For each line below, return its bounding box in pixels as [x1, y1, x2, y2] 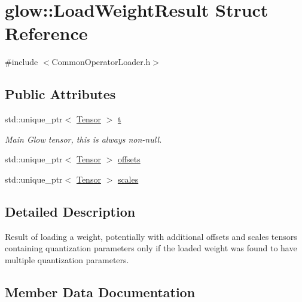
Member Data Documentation [5, 282, 196, 301]
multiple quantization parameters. [5, 253, 129, 266]
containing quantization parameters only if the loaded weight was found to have [5, 242, 297, 254]
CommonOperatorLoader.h [51, 56, 151, 68]
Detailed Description [5, 202, 136, 220]
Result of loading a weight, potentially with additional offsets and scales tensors [5, 230, 297, 242]
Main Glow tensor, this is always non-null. [5, 132, 162, 145]
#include [5, 56, 38, 68]
